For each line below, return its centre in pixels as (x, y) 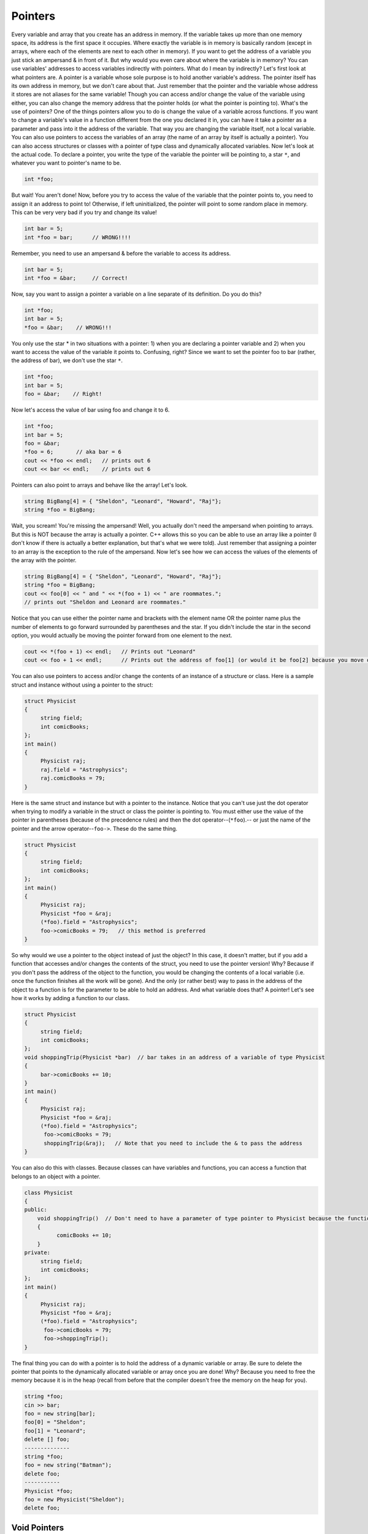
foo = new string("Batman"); (68, 1465)
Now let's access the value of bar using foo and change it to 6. (90, 410)
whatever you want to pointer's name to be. (67, 163)
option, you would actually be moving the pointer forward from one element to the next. (122, 635)
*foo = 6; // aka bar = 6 (73, 452)
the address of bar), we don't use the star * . (67, 360)
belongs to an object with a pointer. (56, 1176)
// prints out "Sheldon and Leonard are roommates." (105, 602)
